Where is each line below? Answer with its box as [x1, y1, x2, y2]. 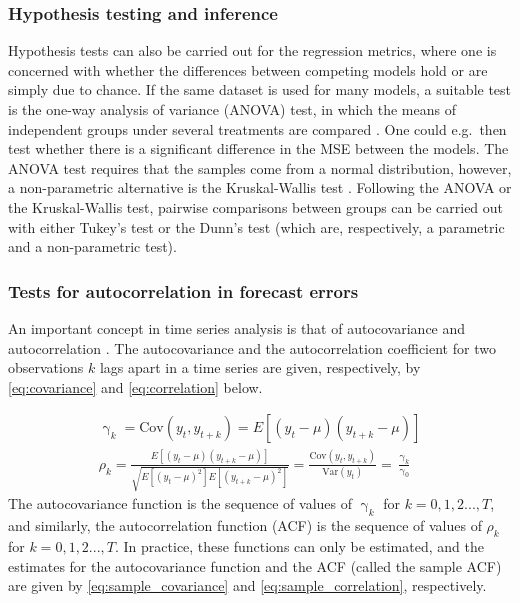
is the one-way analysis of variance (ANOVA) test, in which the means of [8, 99, 456, 119]
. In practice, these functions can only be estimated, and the [115, 536, 484, 557]
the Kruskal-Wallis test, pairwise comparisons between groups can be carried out [8, 196, 504, 217]
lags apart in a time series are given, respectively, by [99, 357, 421, 378]
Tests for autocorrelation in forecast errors [8, 278, 359, 303]
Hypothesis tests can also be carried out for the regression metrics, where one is [8, 40, 497, 61]
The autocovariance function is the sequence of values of [8, 493, 353, 514]
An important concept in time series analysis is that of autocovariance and [8, 317, 466, 338]
